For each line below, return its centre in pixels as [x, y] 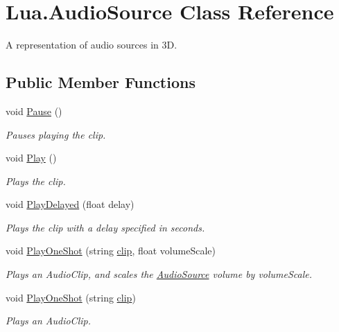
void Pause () [34, 111]
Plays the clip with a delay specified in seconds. [105, 227]
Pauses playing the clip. [56, 134]
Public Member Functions [101, 82]
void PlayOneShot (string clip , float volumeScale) [111, 251]
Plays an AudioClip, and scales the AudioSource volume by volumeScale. [159, 274]
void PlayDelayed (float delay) [70, 204]
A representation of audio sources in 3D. [92, 45]
